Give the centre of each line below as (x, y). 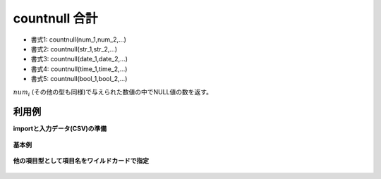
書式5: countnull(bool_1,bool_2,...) (79, 79)
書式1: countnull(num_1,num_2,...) (79, 39)
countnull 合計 (55, 18)
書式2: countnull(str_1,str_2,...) (74, 49)
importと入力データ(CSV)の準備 (60, 129)
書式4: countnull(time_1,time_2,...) (79, 69)
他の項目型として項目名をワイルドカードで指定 (81, 161)
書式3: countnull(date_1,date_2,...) (79, 59)
